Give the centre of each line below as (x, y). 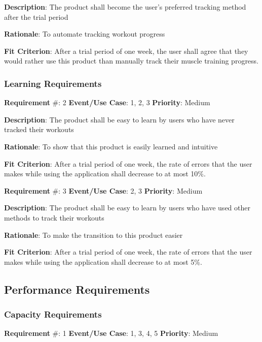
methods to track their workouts (54, 217)
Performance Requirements (77, 289)
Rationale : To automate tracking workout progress (85, 34)
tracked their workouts (39, 129)
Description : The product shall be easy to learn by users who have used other (127, 208)
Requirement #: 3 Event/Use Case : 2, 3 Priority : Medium (103, 190)
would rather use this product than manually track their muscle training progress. (132, 61)
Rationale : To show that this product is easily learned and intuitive (111, 146)
